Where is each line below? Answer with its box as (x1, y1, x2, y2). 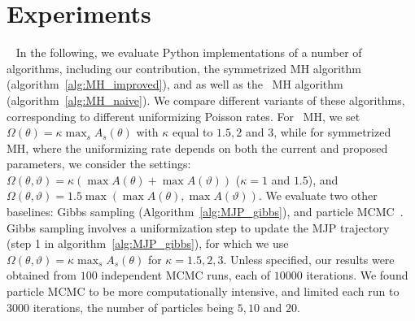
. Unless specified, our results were (223, 250, 395, 267)
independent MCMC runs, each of (101, 267, 271, 284)
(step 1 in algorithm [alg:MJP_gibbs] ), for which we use (7, 235, 289, 252)
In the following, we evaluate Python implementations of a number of (15, 44, 362, 61)
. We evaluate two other (258, 187, 378, 204)
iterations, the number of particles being (33, 298, 234, 315)
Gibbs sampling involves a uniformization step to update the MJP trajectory (7, 219, 390, 236)
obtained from (7, 267, 77, 284)
